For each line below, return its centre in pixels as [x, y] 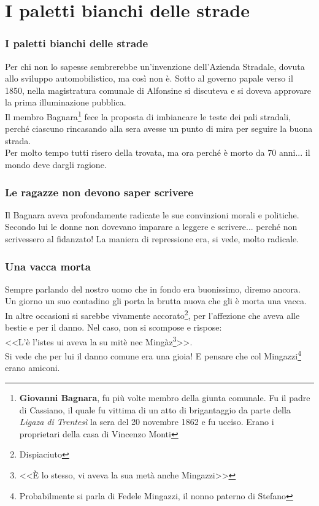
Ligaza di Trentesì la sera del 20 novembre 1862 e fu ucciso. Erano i [147, 422]
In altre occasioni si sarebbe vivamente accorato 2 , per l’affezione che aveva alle [152, 314]
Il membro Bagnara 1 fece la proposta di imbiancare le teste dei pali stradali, [148, 115]
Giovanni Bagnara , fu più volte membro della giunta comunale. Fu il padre [165, 397]
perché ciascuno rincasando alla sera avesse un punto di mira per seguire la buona [159, 128]
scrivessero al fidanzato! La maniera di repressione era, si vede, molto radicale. [152, 239]
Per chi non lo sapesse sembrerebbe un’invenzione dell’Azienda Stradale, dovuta [155, 66]
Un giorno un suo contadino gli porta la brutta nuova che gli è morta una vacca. [156, 301]
